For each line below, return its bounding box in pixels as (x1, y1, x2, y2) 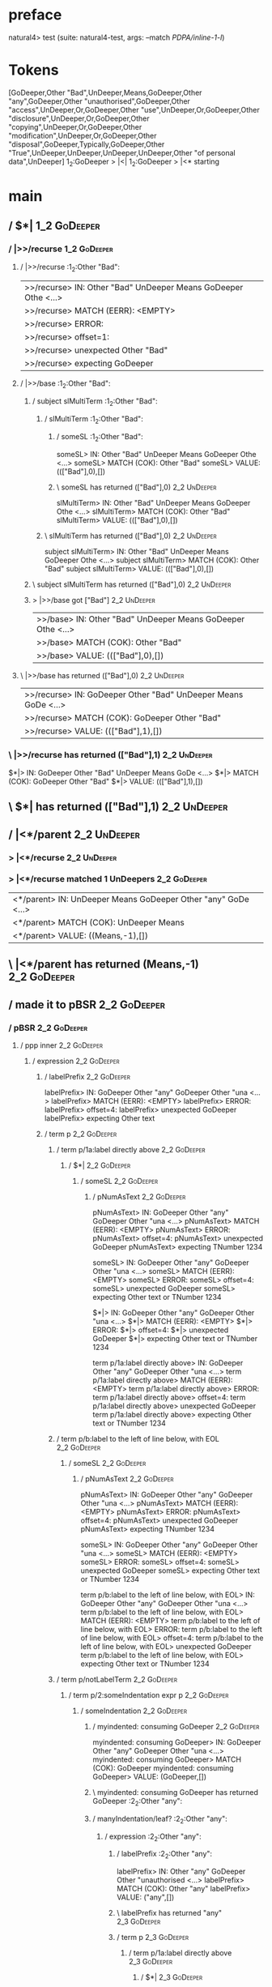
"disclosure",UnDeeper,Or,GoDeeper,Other (8, 113, 150, 123)
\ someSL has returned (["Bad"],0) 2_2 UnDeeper (56, 482, 217, 492)
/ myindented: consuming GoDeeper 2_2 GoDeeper (92, 1721, 260, 1731)
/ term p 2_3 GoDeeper (117, 1933, 189, 1942)
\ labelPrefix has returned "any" (117, 1908, 223, 1918)
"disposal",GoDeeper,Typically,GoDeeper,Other (8, 139, 165, 149)
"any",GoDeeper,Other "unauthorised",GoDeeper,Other (8, 96, 190, 106)
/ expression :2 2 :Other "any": (104, 1831, 202, 1843)
